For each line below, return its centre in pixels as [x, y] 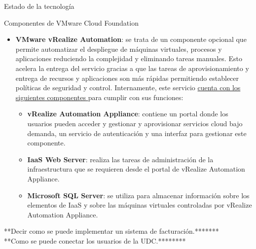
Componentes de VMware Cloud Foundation [71, 22]
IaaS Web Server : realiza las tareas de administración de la [120, 159]
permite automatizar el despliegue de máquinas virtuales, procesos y [119, 49]
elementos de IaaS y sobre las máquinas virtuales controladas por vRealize [140, 205]
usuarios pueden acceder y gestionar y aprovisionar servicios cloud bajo [135, 123]
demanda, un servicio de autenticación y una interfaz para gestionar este [137, 133]
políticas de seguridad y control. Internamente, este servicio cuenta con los [128, 88]
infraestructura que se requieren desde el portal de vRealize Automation [136, 169]
